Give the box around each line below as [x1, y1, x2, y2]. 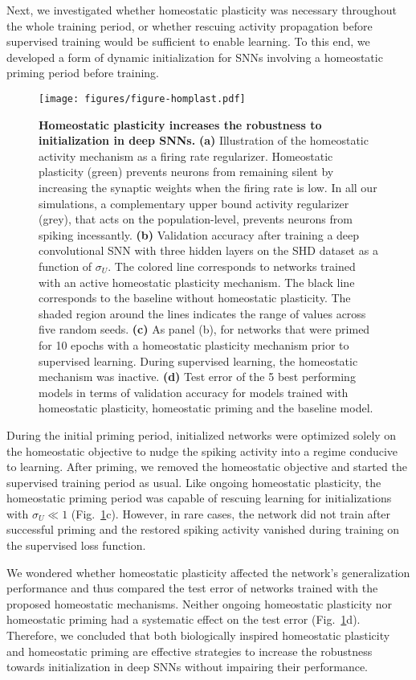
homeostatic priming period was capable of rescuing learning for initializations [6, 490, 392, 506]
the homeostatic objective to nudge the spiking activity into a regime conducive [6, 442, 398, 459]
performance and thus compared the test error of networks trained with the [6, 580, 378, 596]
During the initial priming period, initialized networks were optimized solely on [6, 426, 397, 443]
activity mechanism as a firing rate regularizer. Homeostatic [39, 147, 333, 164]
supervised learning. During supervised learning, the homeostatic [39, 352, 358, 369]
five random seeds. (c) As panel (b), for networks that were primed [39, 321, 370, 338]
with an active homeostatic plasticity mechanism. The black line [39, 273, 355, 290]
